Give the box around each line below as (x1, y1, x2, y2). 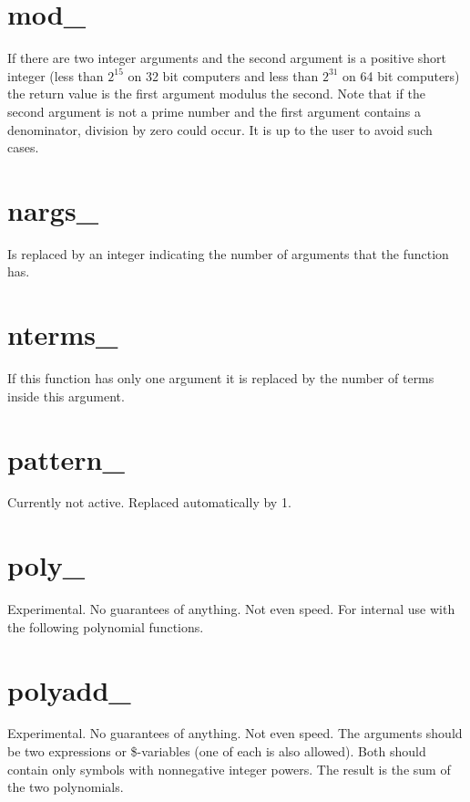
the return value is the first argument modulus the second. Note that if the (7, 84, 425, 103)
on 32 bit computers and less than (128, 66, 319, 85)
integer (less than (7, 66, 104, 85)
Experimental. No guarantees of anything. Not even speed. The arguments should (7, 724, 463, 743)
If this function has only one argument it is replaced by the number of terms (7, 369, 434, 388)
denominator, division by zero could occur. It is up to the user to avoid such (7, 120, 433, 139)
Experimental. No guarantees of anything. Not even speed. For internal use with (7, 599, 455, 619)
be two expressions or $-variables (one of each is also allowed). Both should (7, 742, 426, 761)
